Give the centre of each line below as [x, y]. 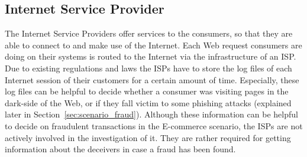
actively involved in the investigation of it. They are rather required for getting [148, 137]
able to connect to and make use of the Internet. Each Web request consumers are [153, 45]
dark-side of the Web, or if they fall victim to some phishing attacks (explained [148, 102]
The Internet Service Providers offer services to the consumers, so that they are [149, 33]
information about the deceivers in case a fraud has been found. [120, 149]
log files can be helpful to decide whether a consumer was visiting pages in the [147, 91]
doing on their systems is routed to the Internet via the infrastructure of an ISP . [151, 56]
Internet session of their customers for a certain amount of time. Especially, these [152, 79]
